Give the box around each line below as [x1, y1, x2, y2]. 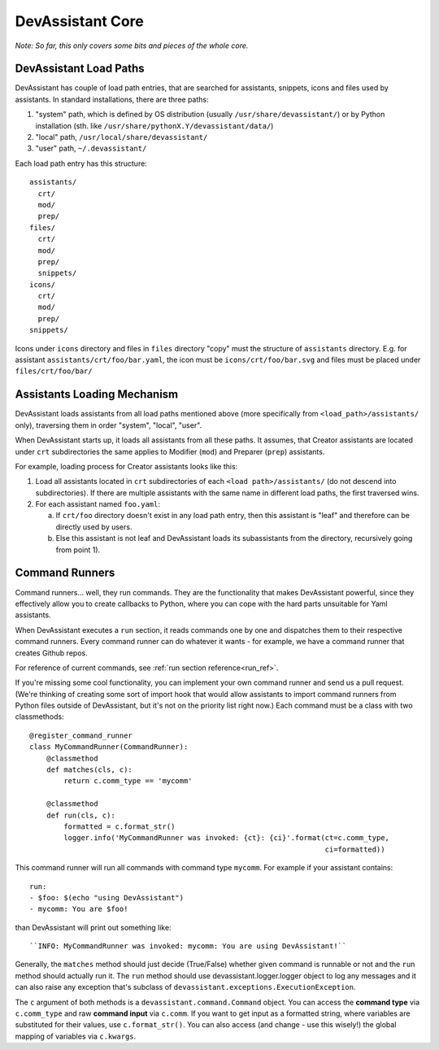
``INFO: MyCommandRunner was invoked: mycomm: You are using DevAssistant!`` [29, 942, 347, 951]
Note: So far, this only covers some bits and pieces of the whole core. [15, 41, 249, 50]
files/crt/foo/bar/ [15, 367, 93, 376]
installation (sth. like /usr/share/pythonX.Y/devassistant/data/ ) [35, 120, 274, 130]
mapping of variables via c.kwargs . [15, 1031, 137, 1041]
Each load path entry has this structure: [15, 159, 148, 168]
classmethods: [15, 712, 64, 721]
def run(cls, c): [46, 810, 115, 820]
